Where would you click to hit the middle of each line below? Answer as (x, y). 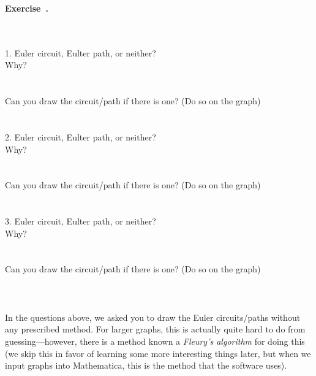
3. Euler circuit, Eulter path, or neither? (81, 221)
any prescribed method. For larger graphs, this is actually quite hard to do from (155, 329)
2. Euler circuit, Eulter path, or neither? (81, 136)
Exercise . (27, 8)
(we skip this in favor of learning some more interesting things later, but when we (158, 353)
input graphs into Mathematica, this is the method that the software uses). (146, 365)
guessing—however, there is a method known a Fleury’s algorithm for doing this (155, 341)
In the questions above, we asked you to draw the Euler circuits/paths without (153, 317)
